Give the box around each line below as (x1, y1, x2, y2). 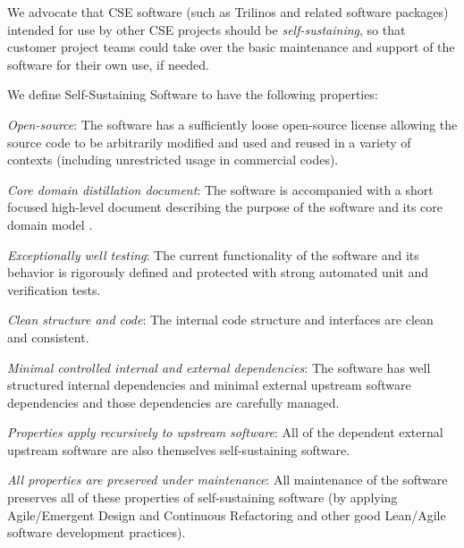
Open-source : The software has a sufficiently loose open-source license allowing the (7, 114, 458, 133)
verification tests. (7, 280, 101, 299)
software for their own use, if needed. (7, 55, 209, 73)
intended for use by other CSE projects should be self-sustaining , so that (7, 20, 406, 38)
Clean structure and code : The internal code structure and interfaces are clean (7, 310, 434, 329)
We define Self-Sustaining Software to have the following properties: (7, 85, 378, 104)
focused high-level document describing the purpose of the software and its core (7, 198, 443, 216)
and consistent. (7, 327, 89, 346)
